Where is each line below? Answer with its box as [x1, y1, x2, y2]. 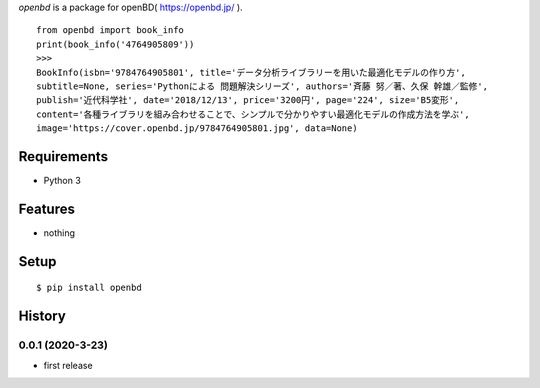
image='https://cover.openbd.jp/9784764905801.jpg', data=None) [36, 123, 359, 134]
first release [43, 359, 94, 371]
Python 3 [43, 175, 82, 187]
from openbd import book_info [36, 25, 185, 36]
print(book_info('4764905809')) [36, 38, 195, 50]
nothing [43, 226, 75, 239]
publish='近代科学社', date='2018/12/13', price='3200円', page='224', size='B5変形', [36, 95, 460, 106]
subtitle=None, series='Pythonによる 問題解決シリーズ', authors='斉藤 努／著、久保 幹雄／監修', [36, 80, 489, 92]
